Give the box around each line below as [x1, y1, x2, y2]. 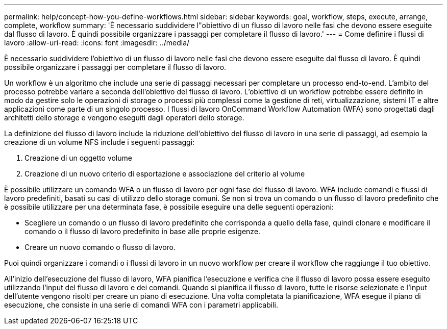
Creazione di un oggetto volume [24, 154, 132, 162]
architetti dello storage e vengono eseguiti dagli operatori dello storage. [4, 113, 244, 122]
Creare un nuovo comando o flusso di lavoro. [24, 243, 176, 251]
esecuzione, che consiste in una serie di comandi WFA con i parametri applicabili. [4, 300, 278, 309]
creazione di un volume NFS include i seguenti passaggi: [4, 138, 195, 146]
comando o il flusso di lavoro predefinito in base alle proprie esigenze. [24, 227, 261, 236]
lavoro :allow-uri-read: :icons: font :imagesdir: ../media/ [4, 38, 190, 47]
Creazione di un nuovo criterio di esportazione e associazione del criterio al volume [24, 169, 305, 178]
